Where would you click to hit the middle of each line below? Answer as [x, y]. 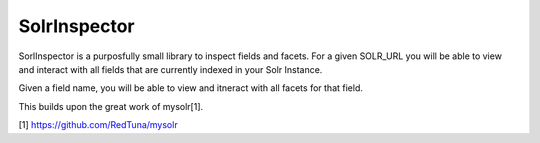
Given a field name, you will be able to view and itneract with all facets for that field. [191, 88]
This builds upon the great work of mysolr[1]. [111, 106]
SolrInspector [76, 26]
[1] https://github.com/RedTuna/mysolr [98, 125]
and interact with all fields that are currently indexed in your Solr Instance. [170, 69]
